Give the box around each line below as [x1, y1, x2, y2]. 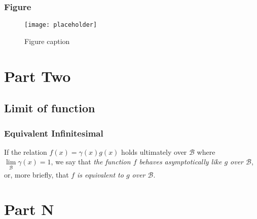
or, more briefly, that [4, 169, 69, 180]
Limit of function [4, 100, 95, 116]
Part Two [4, 65, 71, 86]
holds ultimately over [121, 146, 187, 157]
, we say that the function [51, 156, 131, 167]
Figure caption [24, 35, 70, 46]
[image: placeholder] [24, 21, 97, 29]
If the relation [4, 146, 47, 157]
